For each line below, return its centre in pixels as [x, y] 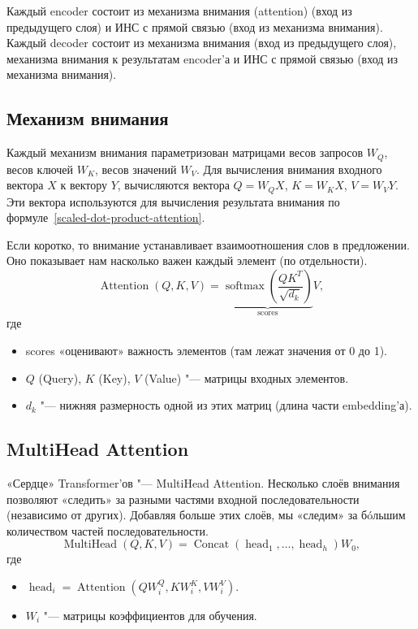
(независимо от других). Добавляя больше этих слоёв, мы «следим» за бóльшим [206, 515]
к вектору [84, 185]
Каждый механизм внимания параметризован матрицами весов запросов [185, 152]
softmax [245, 286]
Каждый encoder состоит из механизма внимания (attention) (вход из [179, 11]
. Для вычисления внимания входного [289, 169]
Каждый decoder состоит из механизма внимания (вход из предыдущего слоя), [202, 43]
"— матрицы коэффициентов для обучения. [150, 616]
